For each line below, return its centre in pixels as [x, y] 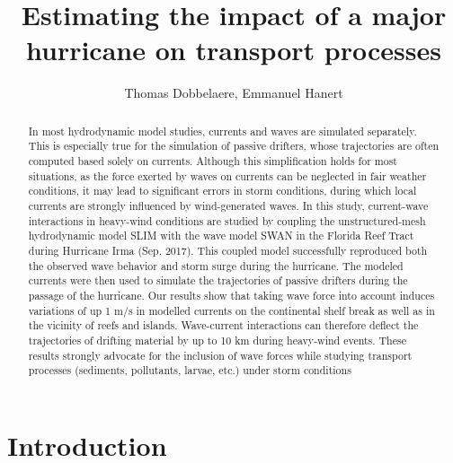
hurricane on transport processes [234, 50]
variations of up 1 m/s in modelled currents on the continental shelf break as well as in [231, 310]
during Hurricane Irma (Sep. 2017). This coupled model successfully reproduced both [228, 250]
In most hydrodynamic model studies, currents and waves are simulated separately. [222, 131]
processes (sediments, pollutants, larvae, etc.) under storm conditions [190, 370]
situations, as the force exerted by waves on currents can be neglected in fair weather [227, 175]
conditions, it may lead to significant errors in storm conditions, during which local [222, 191]
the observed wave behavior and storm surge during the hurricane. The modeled [216, 265]
